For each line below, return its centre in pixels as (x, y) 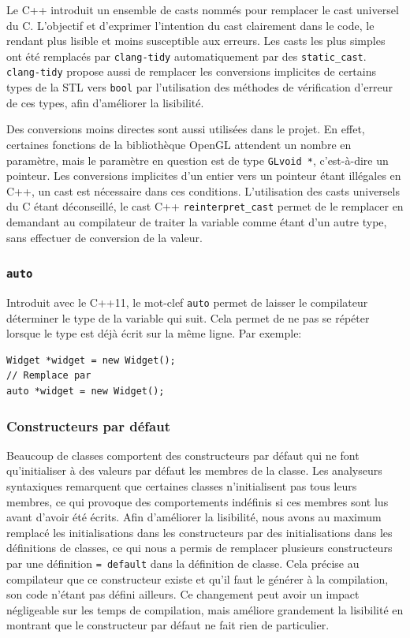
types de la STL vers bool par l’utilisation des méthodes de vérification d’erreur (199, 87)
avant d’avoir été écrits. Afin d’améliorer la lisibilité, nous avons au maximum (194, 517)
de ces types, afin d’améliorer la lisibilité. (105, 102)
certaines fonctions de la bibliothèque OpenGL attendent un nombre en (179, 144)
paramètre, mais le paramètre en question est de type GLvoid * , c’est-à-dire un (198, 160)
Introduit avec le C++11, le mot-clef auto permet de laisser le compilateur (187, 302)
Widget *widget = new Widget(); (91, 360)
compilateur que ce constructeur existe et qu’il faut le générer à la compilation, (198, 578)
